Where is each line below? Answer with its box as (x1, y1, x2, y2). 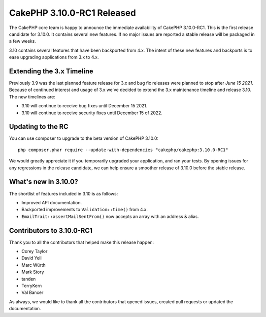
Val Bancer (21, 289, 44, 295)
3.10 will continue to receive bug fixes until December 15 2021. (21, 103, 148, 109)
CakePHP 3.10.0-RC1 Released (9, 7, 136, 18)
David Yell (21, 255, 42, 261)
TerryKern (21, 283, 42, 288)
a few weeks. (9, 38, 36, 44)
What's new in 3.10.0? (9, 178, 78, 186)
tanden (21, 276, 36, 282)
